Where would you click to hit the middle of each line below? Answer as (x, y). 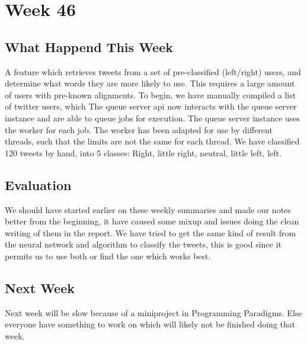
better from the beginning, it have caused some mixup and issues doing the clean (152, 221)
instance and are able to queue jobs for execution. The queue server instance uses (152, 118)
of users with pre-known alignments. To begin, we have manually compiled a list (151, 94)
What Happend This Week (89, 46)
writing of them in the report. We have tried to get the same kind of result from (151, 232)
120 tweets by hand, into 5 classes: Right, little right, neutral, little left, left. (143, 152)
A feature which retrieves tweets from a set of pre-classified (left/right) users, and (153, 71)
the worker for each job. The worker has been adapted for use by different (139, 129)
